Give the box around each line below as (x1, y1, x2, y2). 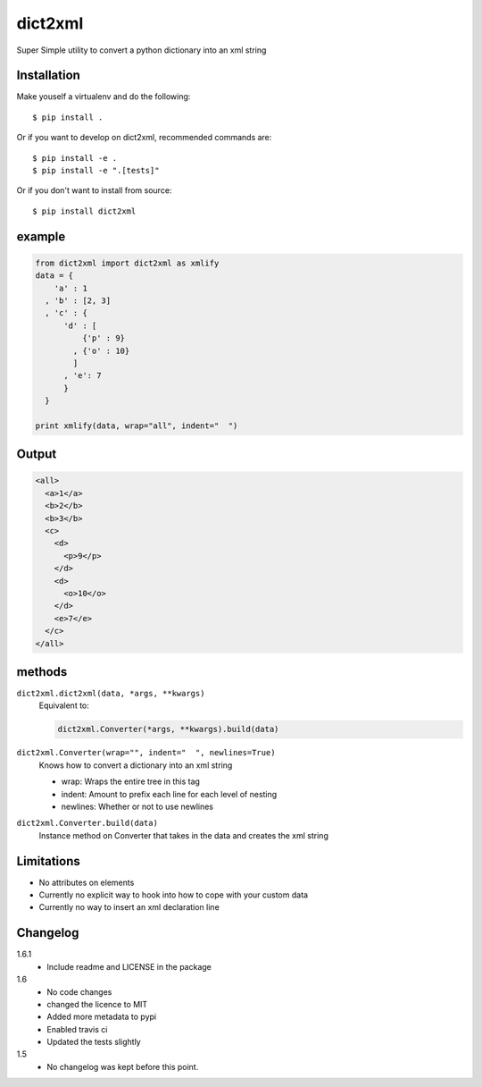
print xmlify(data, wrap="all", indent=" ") (35, 420, 238, 431)
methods (16, 664, 68, 679)
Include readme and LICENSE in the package (46, 961, 212, 972)
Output (16, 447, 57, 462)
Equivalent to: (38, 700, 89, 711)
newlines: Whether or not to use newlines (61, 801, 214, 812)
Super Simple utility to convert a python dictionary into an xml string (16, 45, 267, 55)
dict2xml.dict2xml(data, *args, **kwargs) (16, 688, 205, 699)
